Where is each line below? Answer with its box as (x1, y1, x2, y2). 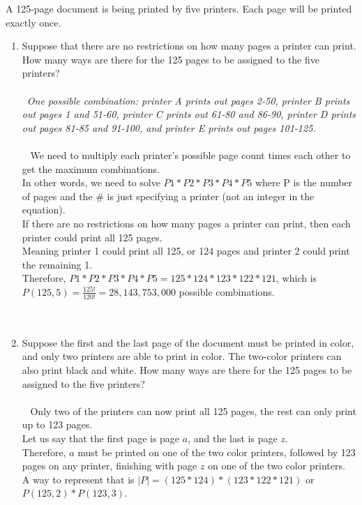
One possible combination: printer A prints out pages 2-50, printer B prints (27, 93, 350, 107)
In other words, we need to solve (22, 175, 160, 190)
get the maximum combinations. (22, 161, 160, 176)
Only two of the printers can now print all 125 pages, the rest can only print (30, 403, 356, 418)
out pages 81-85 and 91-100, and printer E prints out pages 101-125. (22, 120, 316, 135)
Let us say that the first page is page (22, 431, 180, 446)
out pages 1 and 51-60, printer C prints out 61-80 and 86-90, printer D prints (22, 107, 356, 121)
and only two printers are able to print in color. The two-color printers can (22, 349, 342, 363)
